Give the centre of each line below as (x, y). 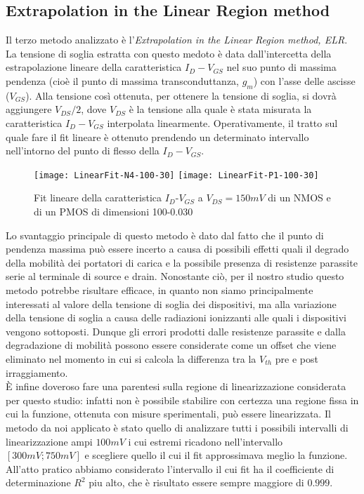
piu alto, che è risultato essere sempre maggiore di (196, 482)
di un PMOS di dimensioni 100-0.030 (113, 211)
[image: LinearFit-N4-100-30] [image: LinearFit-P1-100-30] (176, 175)
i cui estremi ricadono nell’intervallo (206, 441)
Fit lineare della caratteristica (98, 198)
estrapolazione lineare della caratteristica (94, 67)
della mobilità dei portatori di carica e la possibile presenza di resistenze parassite (182, 262)
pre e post (297, 358)
